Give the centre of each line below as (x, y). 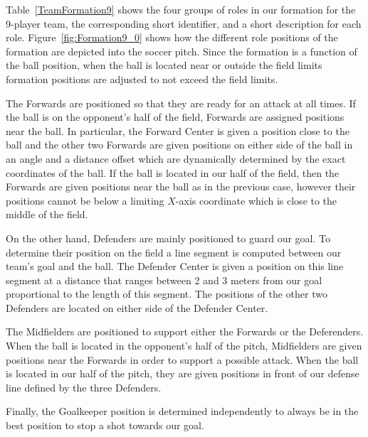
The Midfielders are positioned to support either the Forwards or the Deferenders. (185, 331)
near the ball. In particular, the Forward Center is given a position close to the (178, 130)
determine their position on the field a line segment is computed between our (174, 252)
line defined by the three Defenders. (84, 387)
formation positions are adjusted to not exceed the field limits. (142, 79)
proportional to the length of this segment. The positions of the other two (167, 294)
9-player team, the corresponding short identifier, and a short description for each (184, 23)
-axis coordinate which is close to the (256, 200)
